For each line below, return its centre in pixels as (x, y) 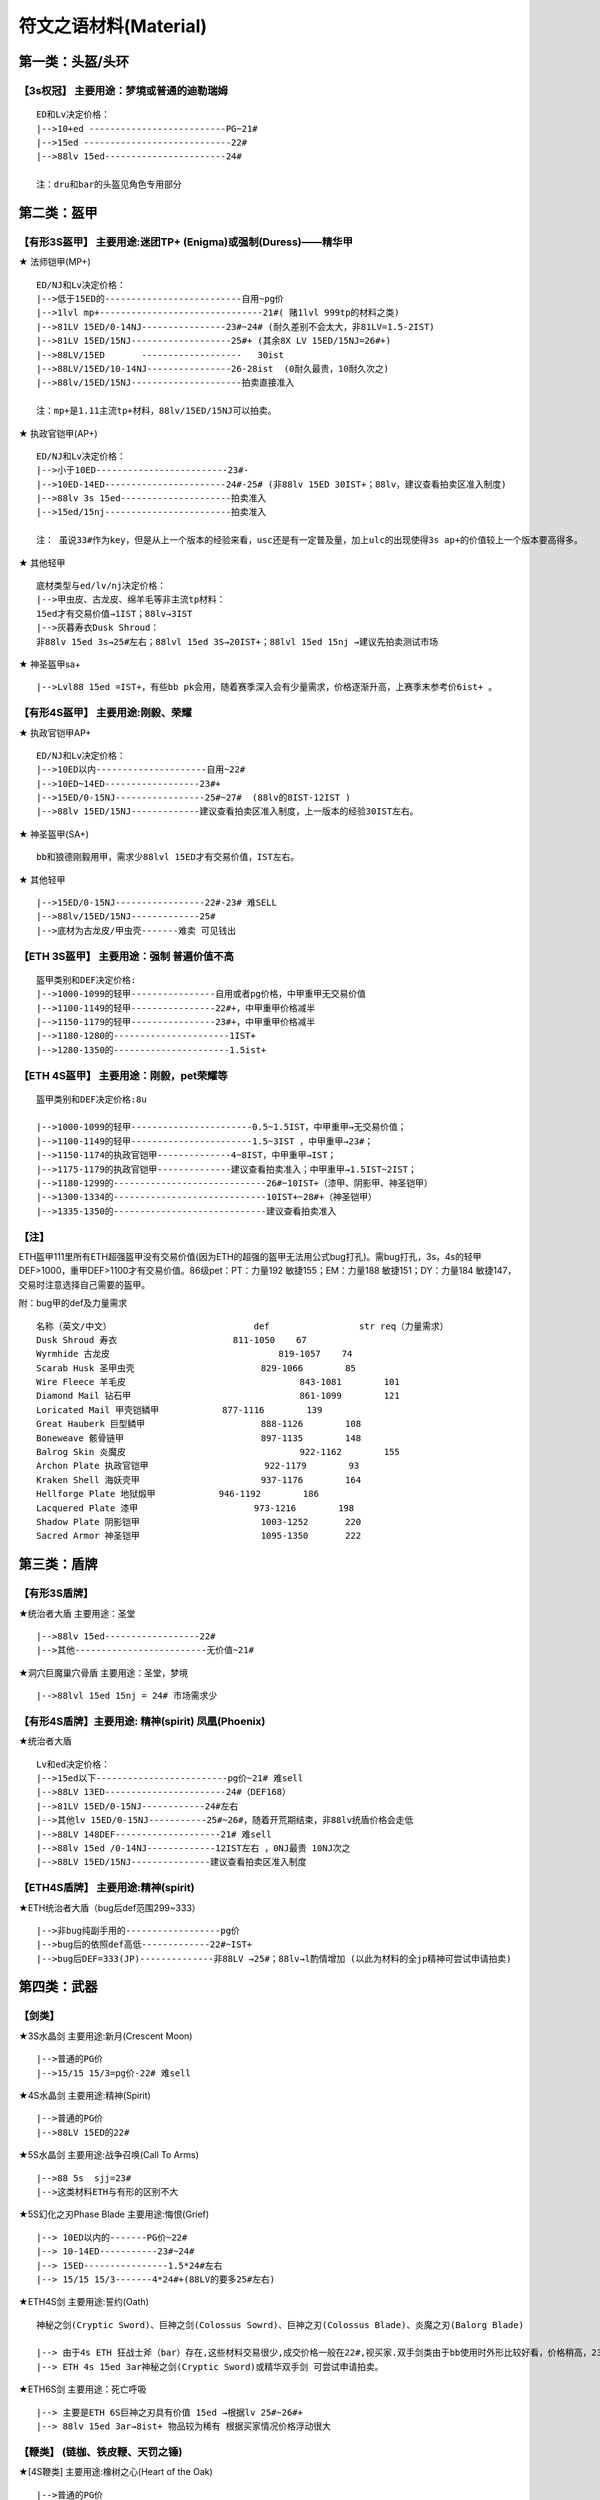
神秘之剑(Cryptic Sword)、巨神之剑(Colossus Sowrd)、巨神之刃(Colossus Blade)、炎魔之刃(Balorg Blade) (280, 2324)
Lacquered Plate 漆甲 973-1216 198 (195, 1508)
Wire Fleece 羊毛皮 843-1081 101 (218, 1382)
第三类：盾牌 (58, 1564)
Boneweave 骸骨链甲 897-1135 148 (199, 1438)
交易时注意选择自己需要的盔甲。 (84, 1284)
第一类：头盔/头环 (74, 61)
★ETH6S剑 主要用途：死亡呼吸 (82, 2389)
